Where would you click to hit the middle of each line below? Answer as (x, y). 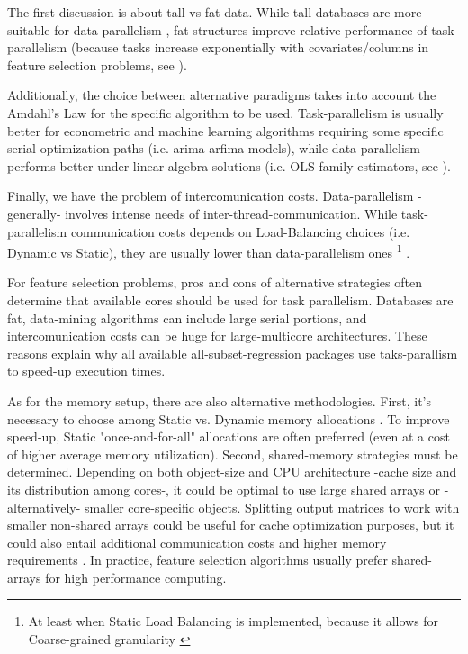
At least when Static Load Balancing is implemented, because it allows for (234, 621)
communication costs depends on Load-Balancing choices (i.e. (240, 231)
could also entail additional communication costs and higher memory (197, 542)
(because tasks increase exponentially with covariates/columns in (250, 47)
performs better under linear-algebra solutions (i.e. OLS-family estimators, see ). (229, 165)
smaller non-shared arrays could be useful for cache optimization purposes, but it (231, 525)
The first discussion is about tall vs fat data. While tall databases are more (215, 12)
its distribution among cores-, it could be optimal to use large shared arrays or (224, 489)
